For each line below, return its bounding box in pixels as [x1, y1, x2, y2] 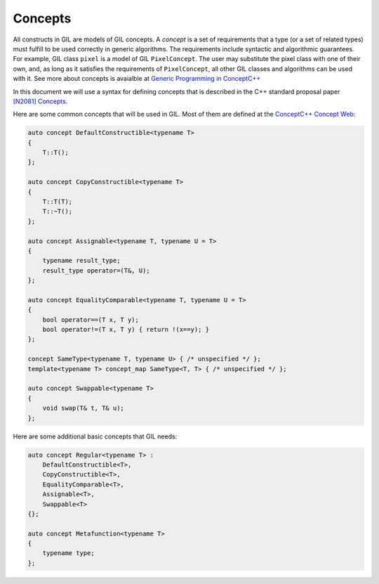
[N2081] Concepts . [13, 97, 68, 105]
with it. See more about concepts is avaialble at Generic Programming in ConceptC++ [13, 74, 261, 83]
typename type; [42, 549, 95, 557]
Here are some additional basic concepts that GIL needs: [13, 432, 178, 441]
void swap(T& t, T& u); [42, 404, 124, 413]
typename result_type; [42, 257, 121, 265]
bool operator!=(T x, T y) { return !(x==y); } [42, 325, 210, 334]
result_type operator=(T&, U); [42, 266, 150, 274]
